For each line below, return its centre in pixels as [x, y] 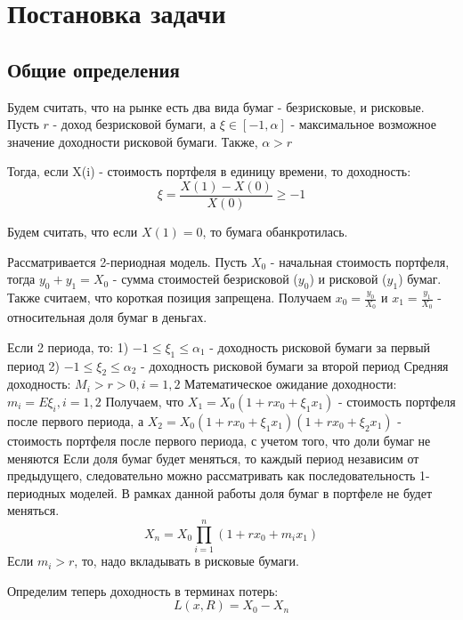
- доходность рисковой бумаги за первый [320, 346]
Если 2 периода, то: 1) [68, 346]
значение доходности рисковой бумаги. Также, [133, 141]
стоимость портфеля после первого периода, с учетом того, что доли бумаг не [219, 441]
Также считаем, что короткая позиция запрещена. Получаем [170, 297]
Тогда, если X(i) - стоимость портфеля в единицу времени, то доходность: [209, 171]
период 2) [34, 365]
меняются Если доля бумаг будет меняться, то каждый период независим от [213, 458]
